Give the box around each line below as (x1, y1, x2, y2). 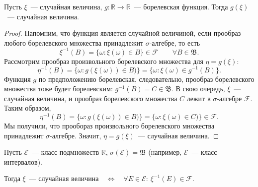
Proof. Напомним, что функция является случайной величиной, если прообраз (4, 28, 241, 38)
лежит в (186, 93, 211, 103)
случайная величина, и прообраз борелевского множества (4, 93, 177, 103)
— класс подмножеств (32, 147, 99, 157)
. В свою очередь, (171, 83, 225, 94)
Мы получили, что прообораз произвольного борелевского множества (4, 121, 215, 130)
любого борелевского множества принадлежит (4, 37, 144, 48)
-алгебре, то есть (149, 37, 200, 48)
